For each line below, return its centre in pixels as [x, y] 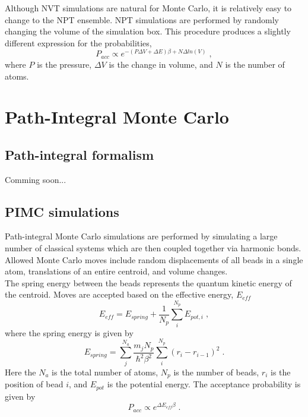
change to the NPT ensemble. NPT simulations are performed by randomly [142, 19]
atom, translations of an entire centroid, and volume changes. [116, 271]
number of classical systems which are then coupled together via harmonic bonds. [153, 248]
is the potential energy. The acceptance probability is [204, 384]
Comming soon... [36, 179]
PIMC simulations [62, 211]
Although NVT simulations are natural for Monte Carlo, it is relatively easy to [148, 8]
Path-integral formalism [80, 154]
